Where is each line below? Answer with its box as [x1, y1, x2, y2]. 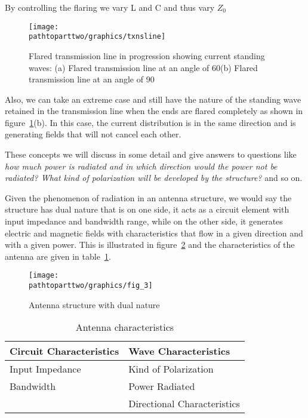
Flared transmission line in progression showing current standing [29, 49, 265, 62]
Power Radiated [128, 379, 195, 394]
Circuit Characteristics [10, 344, 119, 358]
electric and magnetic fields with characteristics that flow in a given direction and [5, 226, 303, 239]
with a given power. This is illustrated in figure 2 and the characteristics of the [5, 238, 295, 251]
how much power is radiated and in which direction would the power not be [5, 159, 278, 172]
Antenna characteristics [75, 320, 174, 334]
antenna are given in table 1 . [5, 250, 111, 262]
